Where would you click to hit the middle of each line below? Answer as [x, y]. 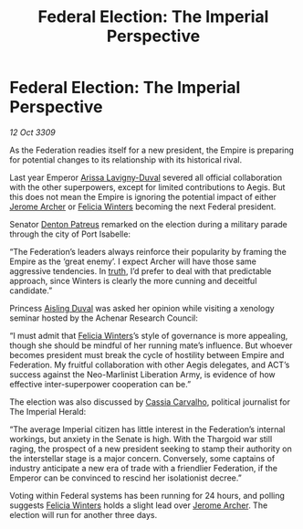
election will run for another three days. [84, 514]
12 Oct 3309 [33, 132]
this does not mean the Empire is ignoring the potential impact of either [143, 196]
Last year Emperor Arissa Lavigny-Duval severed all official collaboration [146, 177]
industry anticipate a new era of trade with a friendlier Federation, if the [144, 468]
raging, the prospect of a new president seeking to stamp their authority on [151, 449]
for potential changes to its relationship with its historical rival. [126, 159]
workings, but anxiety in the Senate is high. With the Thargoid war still [141, 439]
